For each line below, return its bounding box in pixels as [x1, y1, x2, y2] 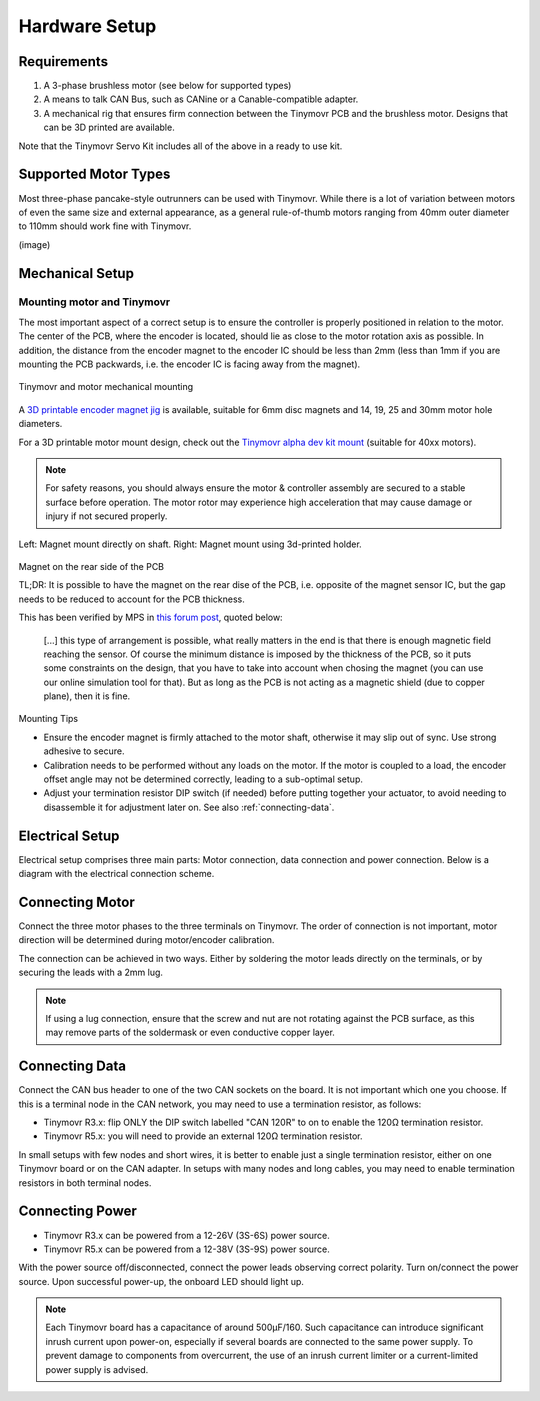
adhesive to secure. [43, 745, 125, 757]
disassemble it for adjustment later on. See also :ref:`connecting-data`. [43, 801, 335, 813]
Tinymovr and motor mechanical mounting [18, 381, 194, 393]
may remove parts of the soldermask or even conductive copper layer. [45, 1026, 335, 1039]
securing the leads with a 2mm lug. [18, 966, 164, 979]
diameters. [18, 418, 63, 430]
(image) [18, 238, 51, 250]
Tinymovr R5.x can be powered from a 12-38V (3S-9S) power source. [43, 1243, 330, 1255]
